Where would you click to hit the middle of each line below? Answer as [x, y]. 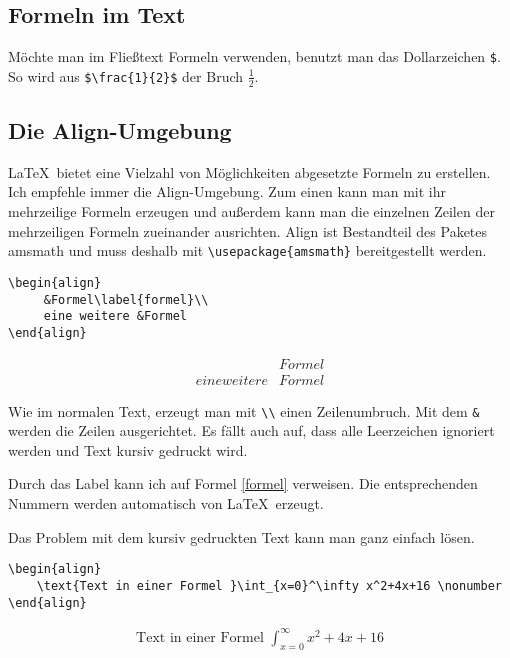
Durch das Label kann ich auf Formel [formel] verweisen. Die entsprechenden [243, 483]
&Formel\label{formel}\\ [126, 299]
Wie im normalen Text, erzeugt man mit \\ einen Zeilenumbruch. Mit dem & [244, 410]
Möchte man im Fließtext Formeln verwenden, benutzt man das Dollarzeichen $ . [254, 56]
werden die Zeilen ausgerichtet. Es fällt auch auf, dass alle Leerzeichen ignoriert [251, 430]
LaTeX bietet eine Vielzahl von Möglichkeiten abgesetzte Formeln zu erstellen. [249, 171]
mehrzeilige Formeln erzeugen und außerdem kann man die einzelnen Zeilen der [251, 211]
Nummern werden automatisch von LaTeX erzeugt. [166, 503]
